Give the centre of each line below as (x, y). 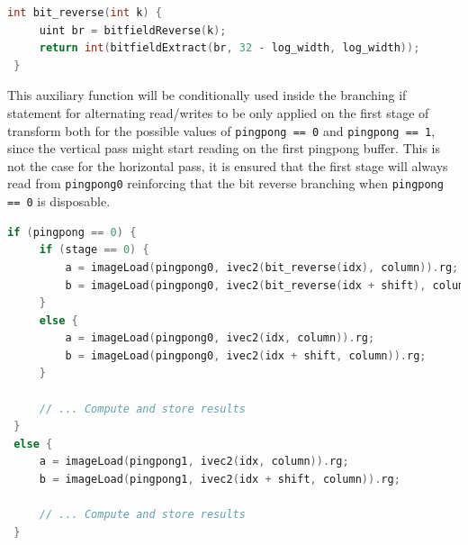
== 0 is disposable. (59, 201)
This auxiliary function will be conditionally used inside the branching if (207, 95)
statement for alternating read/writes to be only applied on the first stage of (218, 112)
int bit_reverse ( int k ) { (85, 13)
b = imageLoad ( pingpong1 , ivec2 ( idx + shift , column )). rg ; (220, 480)
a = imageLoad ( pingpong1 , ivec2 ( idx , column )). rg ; (194, 462)
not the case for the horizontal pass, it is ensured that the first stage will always (228, 165)
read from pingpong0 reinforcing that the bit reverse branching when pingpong (225, 183)
